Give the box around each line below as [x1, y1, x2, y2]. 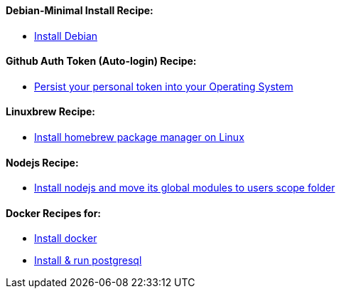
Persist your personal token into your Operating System [34, 80, 293, 93]
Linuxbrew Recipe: [6, 105, 96, 118]
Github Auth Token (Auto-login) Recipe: [6, 55, 197, 68]
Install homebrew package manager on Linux [34, 131, 244, 144]
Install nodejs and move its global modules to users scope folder [34, 182, 335, 194]
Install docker [34, 232, 97, 245]
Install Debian [34, 29, 98, 42]
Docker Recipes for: [6, 206, 102, 219]
